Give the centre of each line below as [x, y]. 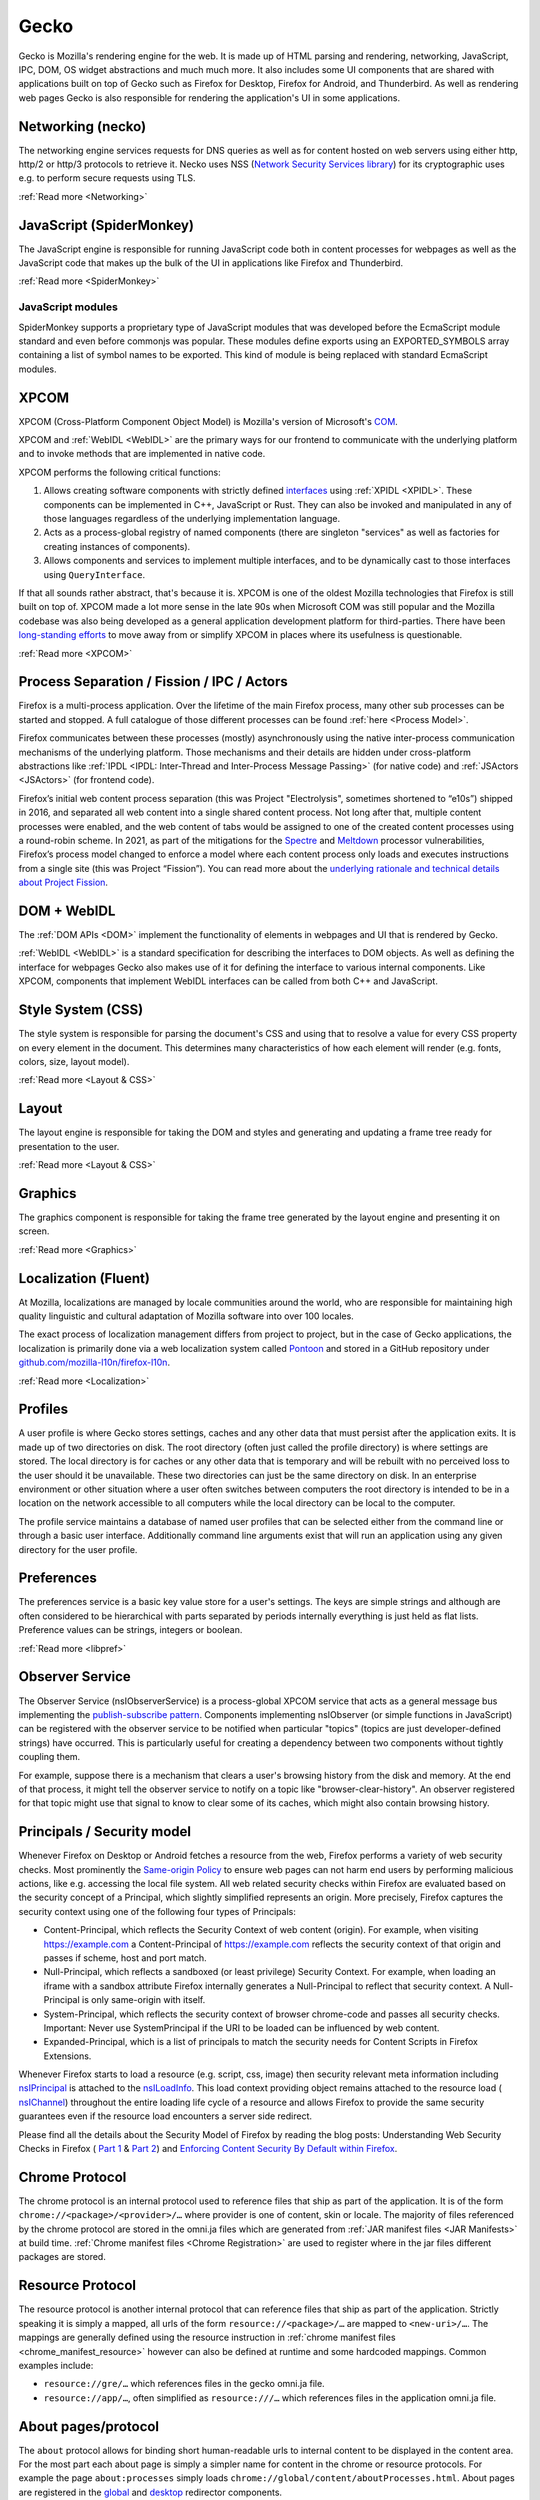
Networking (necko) [82, 126]
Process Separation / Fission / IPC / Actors [153, 681]
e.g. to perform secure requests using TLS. [107, 178]
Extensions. [67, 2056]
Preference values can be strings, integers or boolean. [130, 1630]
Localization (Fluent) [84, 1278]
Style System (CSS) [81, 1010]
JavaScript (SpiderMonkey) [106, 225]
